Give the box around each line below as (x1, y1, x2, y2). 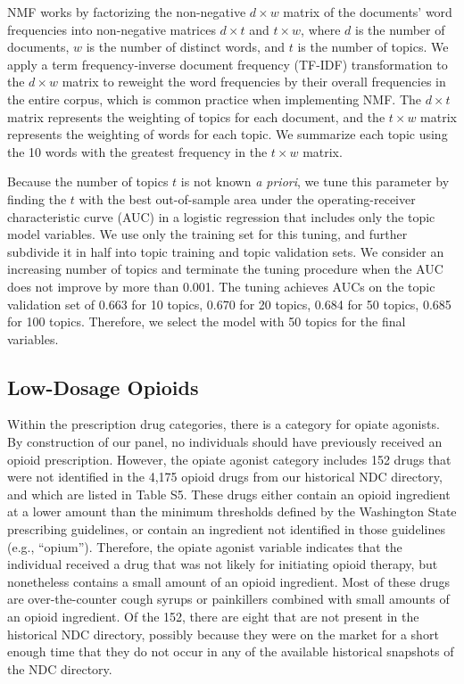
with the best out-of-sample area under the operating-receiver (79, 189, 416, 208)
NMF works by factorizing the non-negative (7, 3, 246, 21)
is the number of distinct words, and (86, 37, 286, 56)
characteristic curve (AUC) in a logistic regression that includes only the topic (7, 207, 435, 226)
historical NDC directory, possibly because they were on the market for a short (7, 624, 439, 643)
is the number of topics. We (297, 37, 449, 56)
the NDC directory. (7, 659, 112, 678)
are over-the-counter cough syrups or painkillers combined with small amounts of (7, 589, 450, 608)
